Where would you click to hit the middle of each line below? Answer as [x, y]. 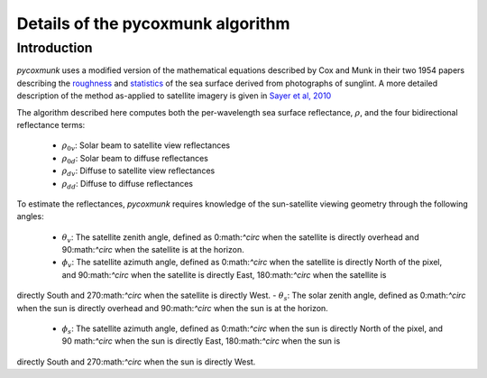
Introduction [55, 48]
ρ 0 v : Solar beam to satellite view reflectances [146, 147]
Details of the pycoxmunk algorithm [153, 23]
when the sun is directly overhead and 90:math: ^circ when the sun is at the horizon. [172, 308]
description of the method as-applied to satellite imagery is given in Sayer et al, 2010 [174, 96]
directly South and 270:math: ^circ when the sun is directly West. [136, 362]
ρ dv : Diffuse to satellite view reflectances [138, 171]
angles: [30, 217]
